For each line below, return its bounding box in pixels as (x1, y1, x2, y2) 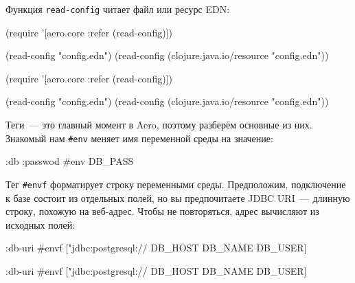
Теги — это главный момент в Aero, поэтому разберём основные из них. (5, 117, 312, 132)
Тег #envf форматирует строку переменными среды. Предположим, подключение (5, 177, 346, 191)
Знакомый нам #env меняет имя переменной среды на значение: (5, 131, 273, 145)
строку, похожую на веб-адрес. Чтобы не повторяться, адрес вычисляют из (5, 204, 319, 218)
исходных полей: (5, 217, 76, 231)
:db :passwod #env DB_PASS (5, 154, 134, 168)
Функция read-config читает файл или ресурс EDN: (5, 2, 230, 16)
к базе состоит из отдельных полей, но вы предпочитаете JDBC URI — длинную (5, 190, 350, 205)
